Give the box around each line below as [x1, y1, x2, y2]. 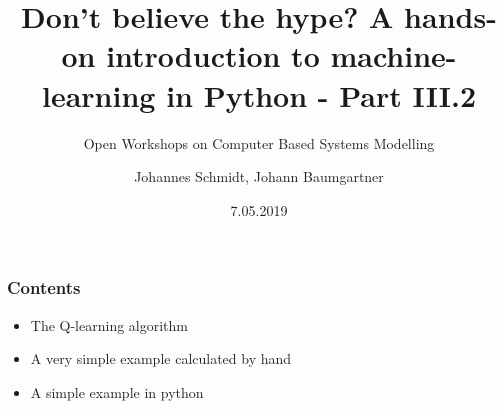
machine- [330, 35, 457, 76]
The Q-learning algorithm [30, 314, 189, 335]
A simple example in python [30, 381, 204, 402]
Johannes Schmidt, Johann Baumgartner [134, 166, 384, 187]
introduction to [106, 35, 320, 76]
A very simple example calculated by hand [30, 348, 292, 369]
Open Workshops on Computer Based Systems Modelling [83, 132, 435, 153]
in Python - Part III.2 [166, 74, 476, 115]
